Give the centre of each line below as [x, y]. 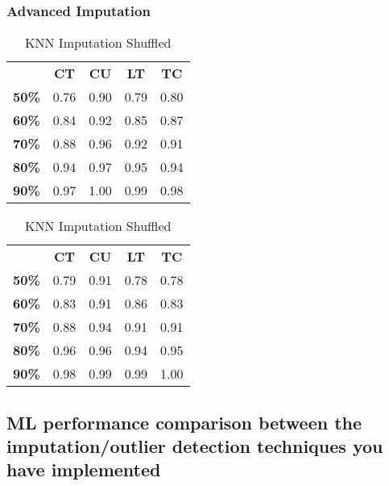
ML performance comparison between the [184, 422]
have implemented [84, 469]
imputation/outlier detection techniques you [195, 446]
